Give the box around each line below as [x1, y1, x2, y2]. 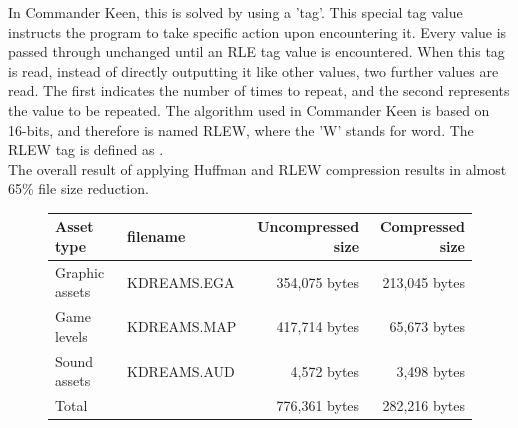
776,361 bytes [276, 395, 360, 416]
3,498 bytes [396, 360, 465, 381]
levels [55, 325, 88, 346]
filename [127, 226, 186, 247]
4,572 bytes [290, 360, 360, 381]
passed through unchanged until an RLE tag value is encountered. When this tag [8, 41, 505, 62]
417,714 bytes [276, 316, 360, 337]
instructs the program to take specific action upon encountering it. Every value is [8, 21, 507, 42]
